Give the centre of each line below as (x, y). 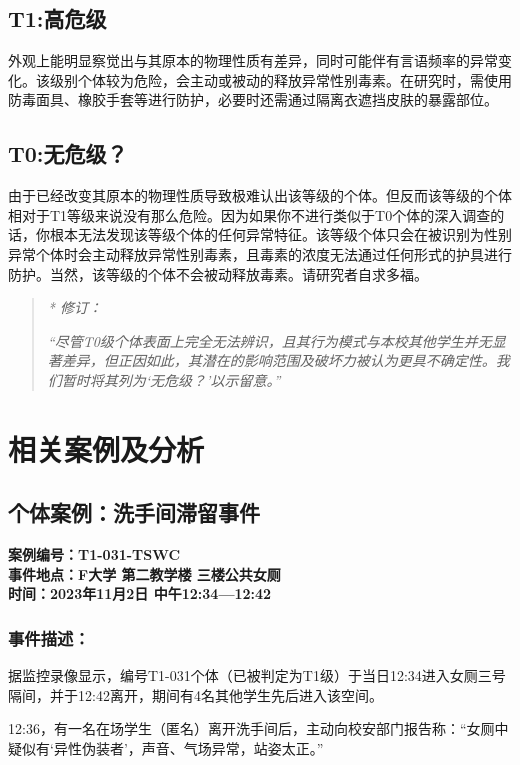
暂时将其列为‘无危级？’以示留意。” (171, 379)
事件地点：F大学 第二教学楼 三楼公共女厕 (144, 573)
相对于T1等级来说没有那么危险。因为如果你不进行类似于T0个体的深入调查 (249, 214)
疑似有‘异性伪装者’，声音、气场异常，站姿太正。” (166, 747)
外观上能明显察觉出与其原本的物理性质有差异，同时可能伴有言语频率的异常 (253, 60)
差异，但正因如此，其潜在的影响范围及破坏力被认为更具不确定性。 (278, 360)
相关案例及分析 (106, 448)
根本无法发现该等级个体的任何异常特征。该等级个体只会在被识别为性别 (280, 234)
